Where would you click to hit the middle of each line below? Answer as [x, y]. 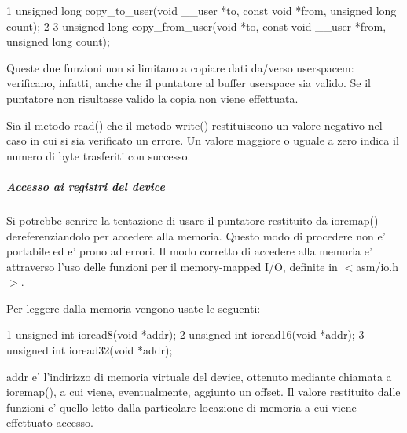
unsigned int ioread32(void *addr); [90, 350]
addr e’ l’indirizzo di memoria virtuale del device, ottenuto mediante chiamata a [199, 376]
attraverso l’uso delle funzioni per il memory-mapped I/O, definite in [172, 266]
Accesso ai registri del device [86, 186]
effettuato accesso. [50, 422]
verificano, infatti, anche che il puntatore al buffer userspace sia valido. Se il [189, 83]
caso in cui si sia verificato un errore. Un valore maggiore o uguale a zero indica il [203, 140]
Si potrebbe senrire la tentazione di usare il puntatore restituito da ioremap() [192, 220]
